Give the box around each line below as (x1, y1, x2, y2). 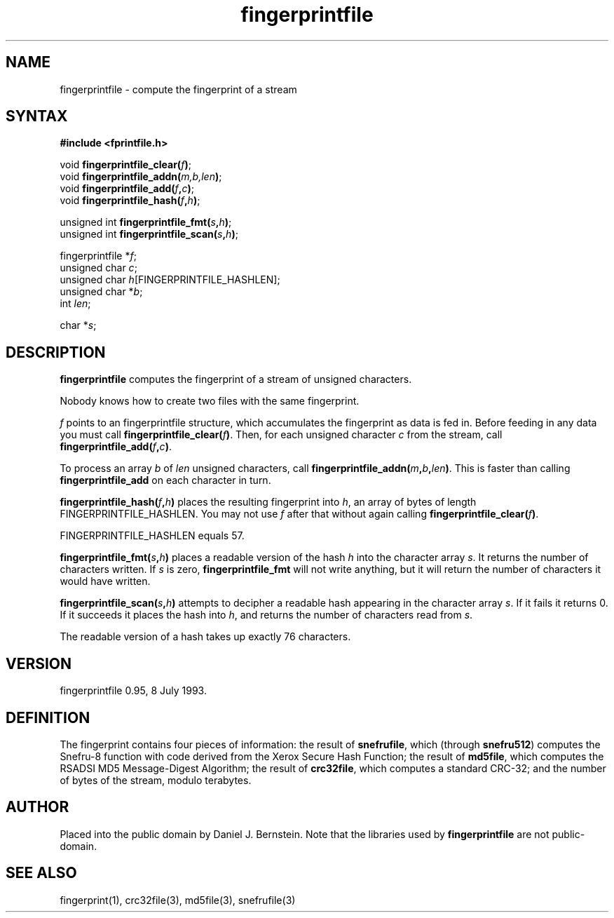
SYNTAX (6, 107, 68, 126)
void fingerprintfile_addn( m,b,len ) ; (60, 170, 222, 183)
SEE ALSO (6, 864, 77, 882)
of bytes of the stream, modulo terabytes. (60, 774, 252, 786)
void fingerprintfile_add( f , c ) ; (60, 182, 195, 195)
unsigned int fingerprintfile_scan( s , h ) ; (60, 228, 238, 241)
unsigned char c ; (60, 262, 137, 274)
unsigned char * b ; (60, 285, 143, 298)
